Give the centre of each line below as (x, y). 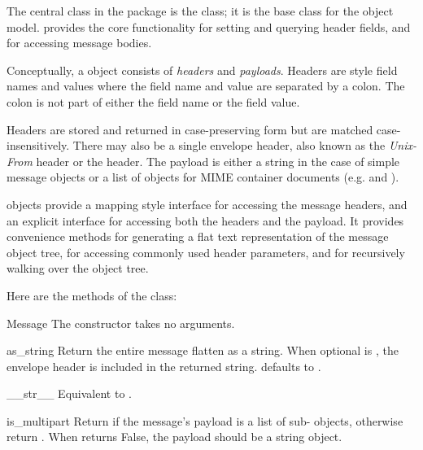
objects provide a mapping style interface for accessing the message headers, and (207, 204)
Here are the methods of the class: (92, 295)
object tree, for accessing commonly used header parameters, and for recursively (206, 252)
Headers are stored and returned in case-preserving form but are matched (190, 129)
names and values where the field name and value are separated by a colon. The (206, 86)
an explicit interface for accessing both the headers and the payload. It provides (205, 220)
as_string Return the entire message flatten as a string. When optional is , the (203, 350)
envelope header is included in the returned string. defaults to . (164, 366)
